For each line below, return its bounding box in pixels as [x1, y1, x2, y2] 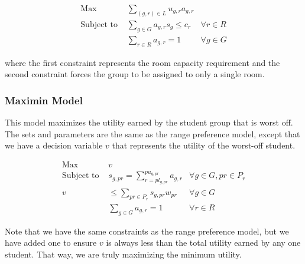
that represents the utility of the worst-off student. [112, 139, 296, 151]
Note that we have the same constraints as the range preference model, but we [5, 225, 289, 237]
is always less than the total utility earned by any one [106, 236, 301, 249]
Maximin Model [5, 93, 83, 107]
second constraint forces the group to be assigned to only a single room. [5, 68, 265, 80]
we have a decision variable [5, 139, 103, 151]
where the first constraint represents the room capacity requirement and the [5, 56, 280, 68]
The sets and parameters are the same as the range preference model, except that [5, 127, 300, 140]
